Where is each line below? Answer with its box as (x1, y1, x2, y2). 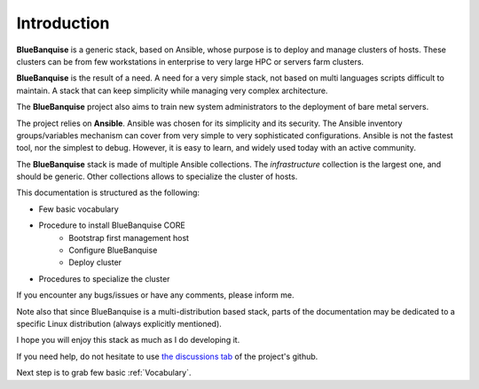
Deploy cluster (68, 257, 122, 268)
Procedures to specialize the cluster (38, 273, 170, 284)
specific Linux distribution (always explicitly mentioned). (16, 318, 222, 329)
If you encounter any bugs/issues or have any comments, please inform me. (16, 290, 294, 300)
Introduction (16, 13, 110, 33)
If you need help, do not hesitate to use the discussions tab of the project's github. (16, 351, 318, 362)
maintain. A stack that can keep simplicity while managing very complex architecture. (16, 85, 328, 96)
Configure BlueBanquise (68, 245, 158, 256)
